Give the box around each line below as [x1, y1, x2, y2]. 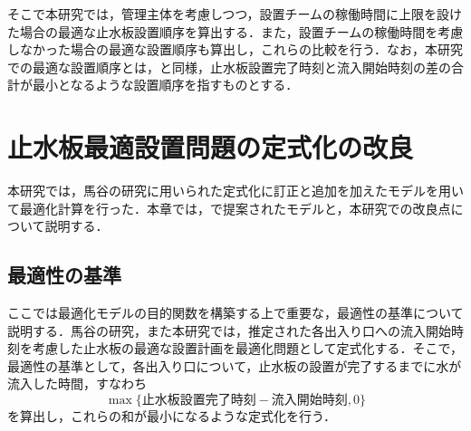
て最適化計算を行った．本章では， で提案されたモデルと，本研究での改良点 [7, 198, 451, 217]
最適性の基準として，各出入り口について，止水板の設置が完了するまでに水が [7, 356, 462, 375]
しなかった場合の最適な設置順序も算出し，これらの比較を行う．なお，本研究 [7, 40, 463, 59]
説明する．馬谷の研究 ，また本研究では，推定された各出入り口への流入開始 [7, 321, 451, 340]
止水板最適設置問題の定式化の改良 [7, 129, 414, 166]
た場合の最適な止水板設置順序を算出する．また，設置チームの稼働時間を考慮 [7, 22, 464, 41]
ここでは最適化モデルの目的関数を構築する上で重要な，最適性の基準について [7, 303, 464, 322]
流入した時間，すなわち [7, 374, 147, 393]
